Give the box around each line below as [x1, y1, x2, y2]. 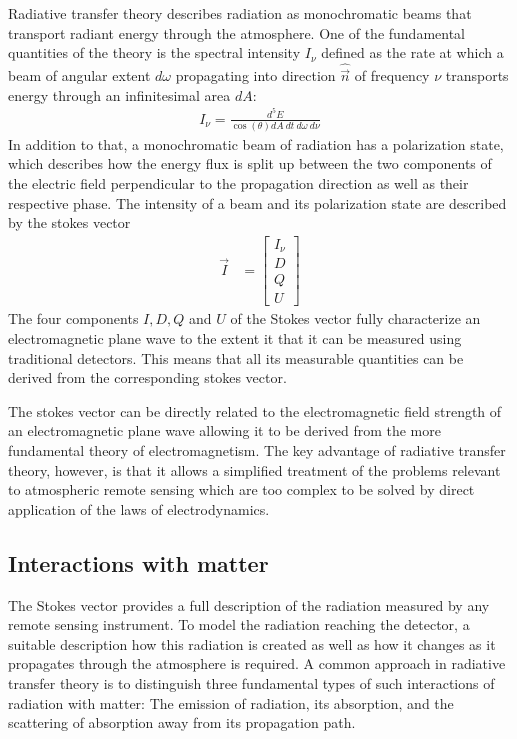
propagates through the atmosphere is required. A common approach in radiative [8, 653, 506, 674]
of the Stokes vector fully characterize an [230, 308, 481, 329]
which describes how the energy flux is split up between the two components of [8, 153, 492, 174]
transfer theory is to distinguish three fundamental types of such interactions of [8, 672, 495, 693]
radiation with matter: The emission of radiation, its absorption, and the [8, 692, 454, 713]
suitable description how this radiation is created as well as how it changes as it [8, 633, 496, 654]
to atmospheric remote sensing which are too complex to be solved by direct [8, 479, 475, 500]
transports [445, 65, 509, 86]
